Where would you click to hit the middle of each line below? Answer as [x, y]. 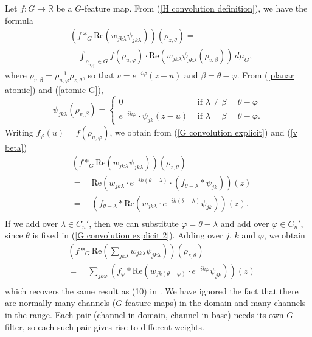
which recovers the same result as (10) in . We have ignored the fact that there [152, 290]
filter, [15, 326]
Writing [19, 132]
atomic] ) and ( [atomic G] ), [54, 89]
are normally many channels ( [61, 303]
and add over [245, 223]
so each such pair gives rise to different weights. [116, 326]
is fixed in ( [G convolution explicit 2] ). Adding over [128, 235]
